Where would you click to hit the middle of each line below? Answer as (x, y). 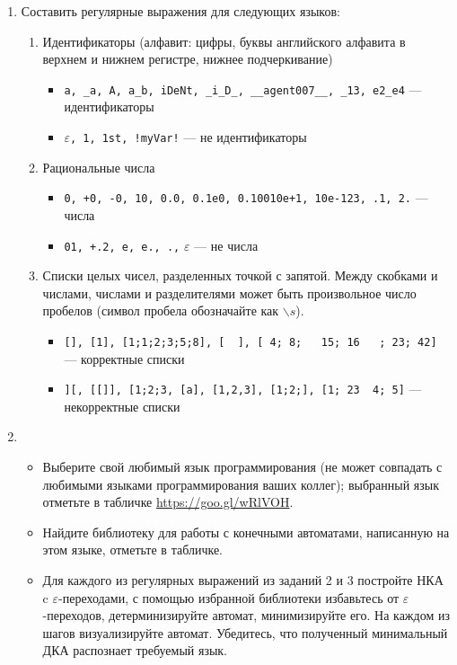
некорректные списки (122, 406)
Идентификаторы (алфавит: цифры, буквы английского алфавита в (224, 41)
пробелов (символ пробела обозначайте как (161, 310)
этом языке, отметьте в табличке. (132, 550)
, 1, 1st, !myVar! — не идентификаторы (188, 137)
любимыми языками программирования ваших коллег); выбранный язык (241, 484)
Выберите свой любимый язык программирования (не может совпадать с (242, 467)
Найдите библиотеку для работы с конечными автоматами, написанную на (246, 532)
